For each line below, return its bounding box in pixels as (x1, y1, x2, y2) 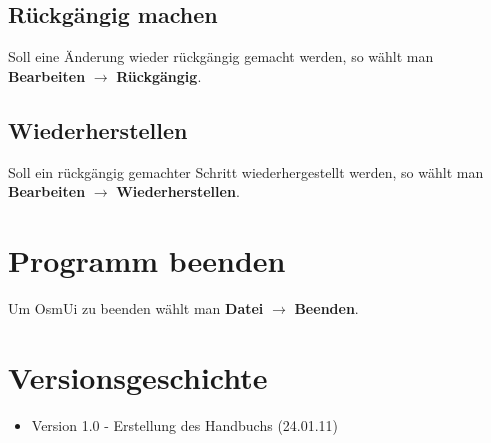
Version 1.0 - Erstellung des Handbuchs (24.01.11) (31, 414, 339, 435)
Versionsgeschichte (8, 356, 268, 397)
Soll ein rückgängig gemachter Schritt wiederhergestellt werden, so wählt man (8, 161, 484, 182)
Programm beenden (8, 239, 286, 280)
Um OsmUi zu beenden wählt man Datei (8, 297, 264, 318)
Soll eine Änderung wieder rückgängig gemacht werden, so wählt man (8, 46, 434, 67)
